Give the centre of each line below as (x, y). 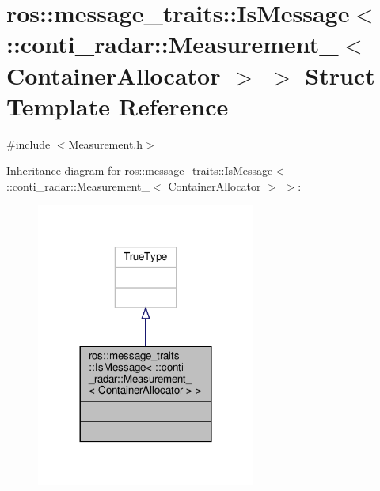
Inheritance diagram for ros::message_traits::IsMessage (140, 170)
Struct (340, 75)
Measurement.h (106, 144)
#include (28, 144)
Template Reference (118, 106)
